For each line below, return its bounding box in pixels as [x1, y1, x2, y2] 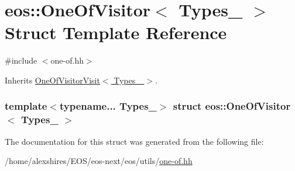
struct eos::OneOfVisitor [173, 99, 291, 113]
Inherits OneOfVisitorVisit [5, 74, 100, 86]
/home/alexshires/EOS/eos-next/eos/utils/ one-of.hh [5, 155, 193, 167]
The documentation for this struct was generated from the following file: [5, 135, 264, 147]
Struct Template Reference [5, 20, 227, 44]
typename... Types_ [59, 99, 157, 113]
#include [5, 54, 37, 67]
